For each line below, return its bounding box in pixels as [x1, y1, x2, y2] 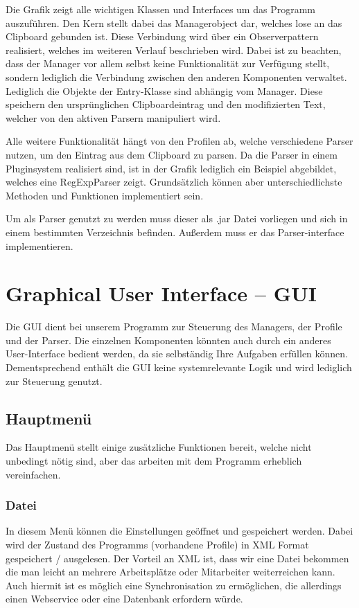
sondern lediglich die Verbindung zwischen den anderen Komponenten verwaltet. [6, 69, 347, 84]
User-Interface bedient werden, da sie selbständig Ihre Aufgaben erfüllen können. [6, 346, 349, 361]
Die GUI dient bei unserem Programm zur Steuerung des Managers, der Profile [6, 319, 342, 334]
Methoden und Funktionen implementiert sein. [6, 188, 204, 202]
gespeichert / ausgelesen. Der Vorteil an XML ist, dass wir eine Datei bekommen [6, 551, 349, 565]
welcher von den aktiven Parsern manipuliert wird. [6, 110, 221, 125]
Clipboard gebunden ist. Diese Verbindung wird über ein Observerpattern [6, 29, 319, 44]
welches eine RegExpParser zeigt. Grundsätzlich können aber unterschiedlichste [6, 175, 342, 189]
